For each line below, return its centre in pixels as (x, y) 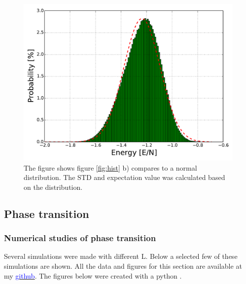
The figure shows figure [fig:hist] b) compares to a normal (110, 167)
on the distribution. (53, 187)
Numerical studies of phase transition (80, 238)
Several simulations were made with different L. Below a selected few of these (121, 256)
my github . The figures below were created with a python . (93, 275)
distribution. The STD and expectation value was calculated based (124, 177)
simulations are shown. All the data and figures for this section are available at (123, 266)
